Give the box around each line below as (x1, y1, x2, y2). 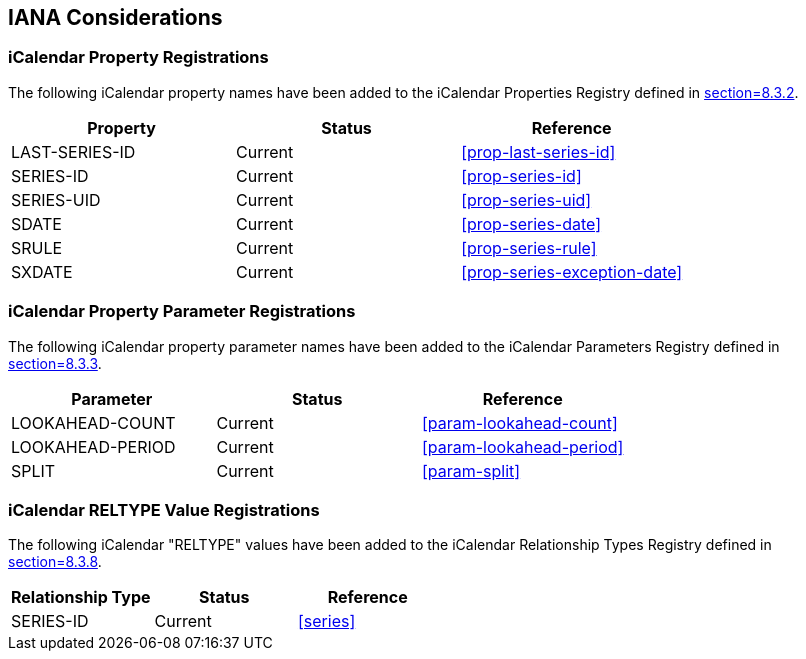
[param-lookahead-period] (421, 436, 624, 457)
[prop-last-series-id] (461, 141, 616, 162)
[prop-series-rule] (461, 237, 597, 258)
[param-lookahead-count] (421, 412, 618, 433)
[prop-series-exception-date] (461, 261, 683, 282)
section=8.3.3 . (8, 354, 102, 372)
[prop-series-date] (461, 213, 602, 234)
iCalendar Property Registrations (8, 47, 269, 68)
